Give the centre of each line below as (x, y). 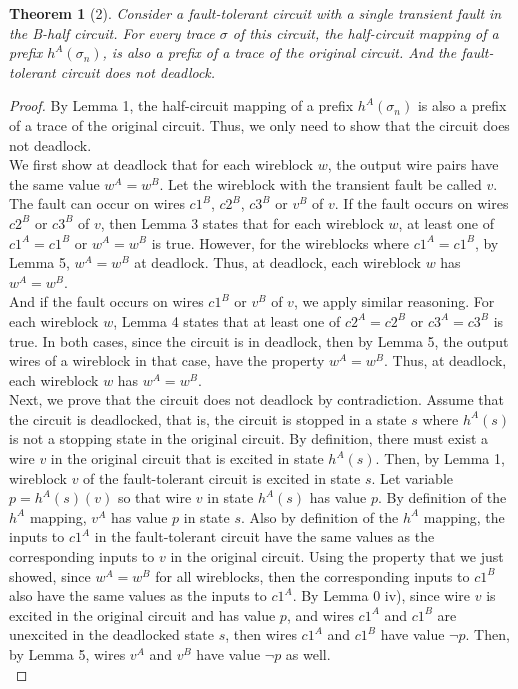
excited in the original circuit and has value (142, 614)
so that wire (154, 497)
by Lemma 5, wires (67, 654)
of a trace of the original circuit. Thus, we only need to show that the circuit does (259, 124)
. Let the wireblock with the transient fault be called (320, 183)
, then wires (261, 634)
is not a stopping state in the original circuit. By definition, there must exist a (249, 438)
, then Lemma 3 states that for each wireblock (242, 222)
